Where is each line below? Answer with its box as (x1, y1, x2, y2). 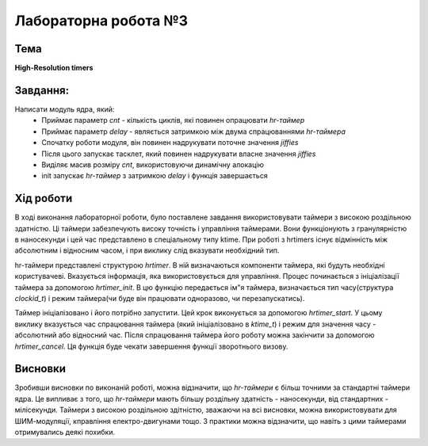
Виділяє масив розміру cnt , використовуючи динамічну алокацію (41, 159, 265, 170)
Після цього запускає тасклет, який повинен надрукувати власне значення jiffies (41, 149, 316, 158)
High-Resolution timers (14, 63, 94, 73)
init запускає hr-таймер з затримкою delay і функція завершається (41, 171, 269, 181)
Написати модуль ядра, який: (14, 104, 115, 114)
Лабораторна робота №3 (14, 12, 189, 29)
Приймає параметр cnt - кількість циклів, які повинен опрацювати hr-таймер (41, 116, 305, 125)
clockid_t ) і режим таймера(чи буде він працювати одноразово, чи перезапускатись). (14, 293, 305, 303)
